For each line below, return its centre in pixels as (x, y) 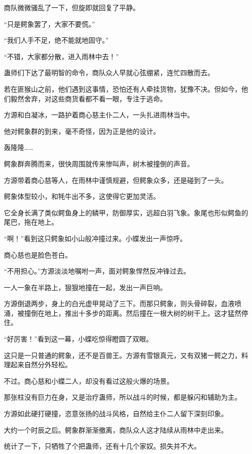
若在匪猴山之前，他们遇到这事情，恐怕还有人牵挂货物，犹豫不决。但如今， (123, 89)
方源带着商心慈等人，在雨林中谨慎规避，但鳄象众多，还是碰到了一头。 (116, 180)
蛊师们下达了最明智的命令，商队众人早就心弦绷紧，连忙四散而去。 (109, 73)
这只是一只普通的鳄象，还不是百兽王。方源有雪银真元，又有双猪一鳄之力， (123, 355)
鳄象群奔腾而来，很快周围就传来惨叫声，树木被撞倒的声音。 (99, 163)
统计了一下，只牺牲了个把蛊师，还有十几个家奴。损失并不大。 (102, 446)
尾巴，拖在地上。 (31, 222)
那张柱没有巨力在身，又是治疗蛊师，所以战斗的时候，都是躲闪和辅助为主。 (123, 397)
